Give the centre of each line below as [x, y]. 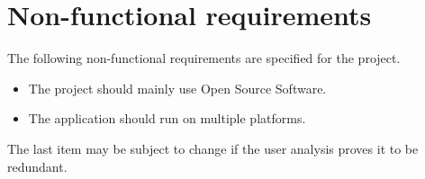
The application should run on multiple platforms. [167, 118]
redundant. [37, 166]
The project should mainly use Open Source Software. [177, 88]
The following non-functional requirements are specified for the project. [204, 58]
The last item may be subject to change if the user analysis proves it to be [213, 148]
